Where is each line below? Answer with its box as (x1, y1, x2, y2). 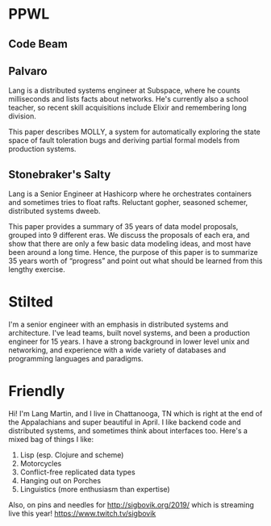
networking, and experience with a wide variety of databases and (8, 345, 227, 355)
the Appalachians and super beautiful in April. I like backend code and (8, 417, 241, 428)
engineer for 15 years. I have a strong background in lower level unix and (8, 336, 250, 347)
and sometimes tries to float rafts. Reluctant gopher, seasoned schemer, (8, 198, 248, 207)
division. (8, 111, 36, 121)
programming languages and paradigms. (8, 354, 144, 364)
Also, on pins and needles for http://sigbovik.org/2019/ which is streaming (8, 500, 254, 510)
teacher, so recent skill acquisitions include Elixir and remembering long (8, 102, 248, 113)
